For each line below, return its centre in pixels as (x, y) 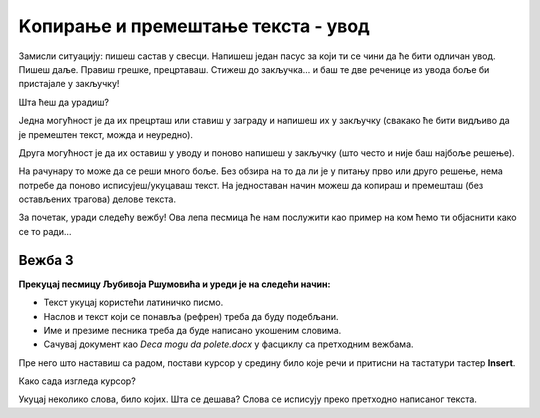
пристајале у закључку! (69, 84)
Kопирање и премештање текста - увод (194, 26)
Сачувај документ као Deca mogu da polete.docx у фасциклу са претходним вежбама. (228, 344)
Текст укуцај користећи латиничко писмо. (133, 302)
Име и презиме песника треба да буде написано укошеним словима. (192, 330)
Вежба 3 (46, 260)
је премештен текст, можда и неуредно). (106, 134)
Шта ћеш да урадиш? (64, 102)
